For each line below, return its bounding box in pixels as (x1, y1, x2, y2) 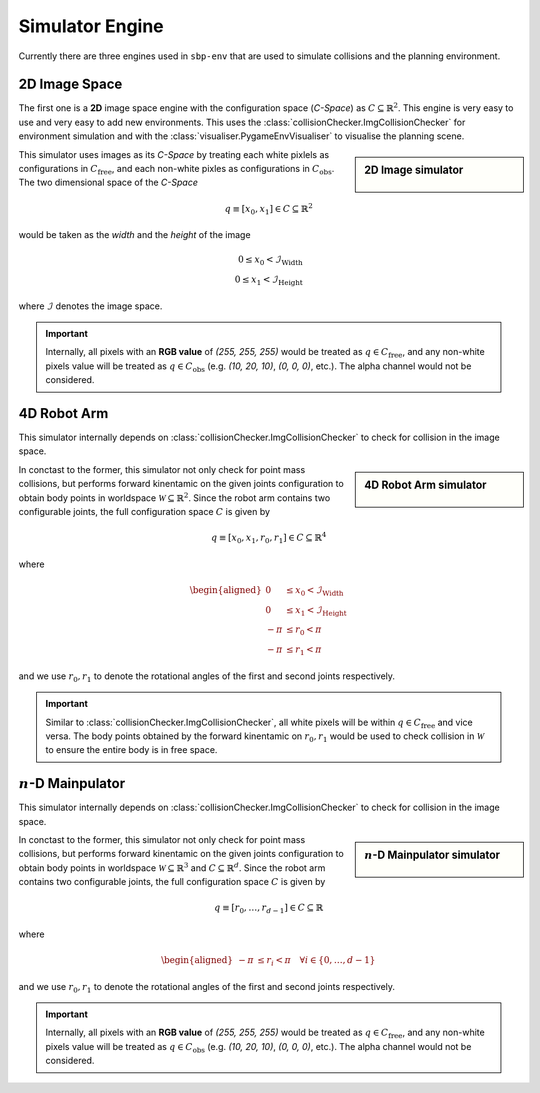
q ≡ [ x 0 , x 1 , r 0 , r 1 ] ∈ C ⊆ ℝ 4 (210, 530, 327, 546)
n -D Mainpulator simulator (364, 848, 500, 862)
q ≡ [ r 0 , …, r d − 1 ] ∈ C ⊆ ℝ (214, 902, 324, 916)
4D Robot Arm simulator (364, 478, 487, 492)
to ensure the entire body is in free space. (45, 744, 218, 756)
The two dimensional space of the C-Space (18, 176, 199, 189)
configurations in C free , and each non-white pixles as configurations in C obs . (18, 163, 335, 177)
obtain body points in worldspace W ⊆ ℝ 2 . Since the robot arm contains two (18, 491, 331, 504)
